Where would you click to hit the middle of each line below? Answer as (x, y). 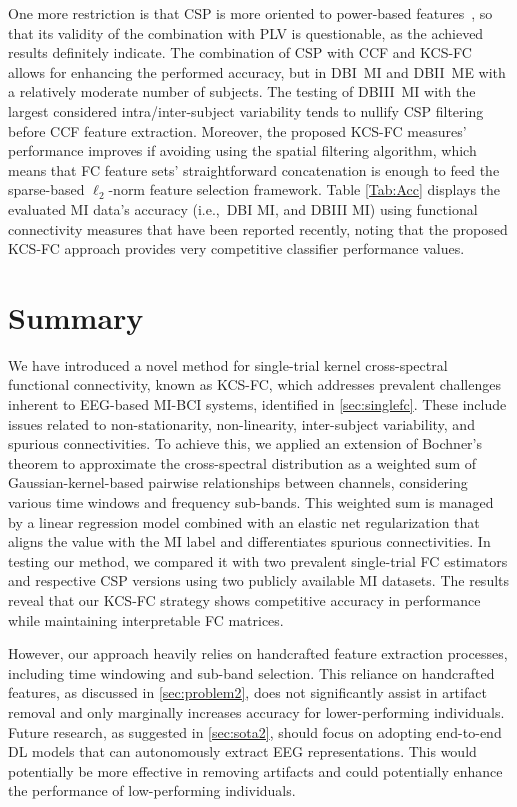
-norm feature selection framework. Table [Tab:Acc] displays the (304, 189)
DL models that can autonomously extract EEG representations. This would (242, 751)
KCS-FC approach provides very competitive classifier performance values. (236, 248)
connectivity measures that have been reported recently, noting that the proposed (258, 228)
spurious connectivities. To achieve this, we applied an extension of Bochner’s (245, 443)
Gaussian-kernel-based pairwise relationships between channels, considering (238, 482)
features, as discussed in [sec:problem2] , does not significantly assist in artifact (247, 692)
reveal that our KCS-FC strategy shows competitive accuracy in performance (244, 599)
